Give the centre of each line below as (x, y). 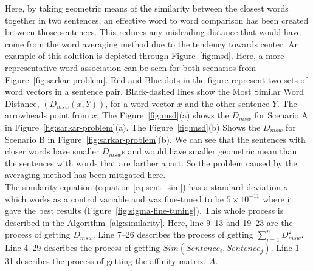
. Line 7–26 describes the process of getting (173, 234)
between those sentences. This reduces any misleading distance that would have (153, 32)
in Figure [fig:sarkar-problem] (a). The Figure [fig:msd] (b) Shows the (133, 127)
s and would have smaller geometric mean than (209, 151)
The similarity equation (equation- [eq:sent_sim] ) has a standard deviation (143, 186)
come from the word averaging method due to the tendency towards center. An (152, 43)
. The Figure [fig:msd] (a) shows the (163, 115)
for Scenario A (281, 115)
